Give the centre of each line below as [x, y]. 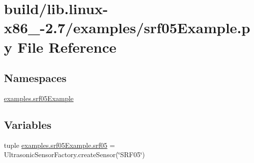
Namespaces [35, 78]
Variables [28, 124]
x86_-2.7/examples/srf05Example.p [127, 28]
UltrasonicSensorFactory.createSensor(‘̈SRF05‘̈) [75, 154]
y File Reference [60, 47]
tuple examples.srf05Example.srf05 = [59, 145]
